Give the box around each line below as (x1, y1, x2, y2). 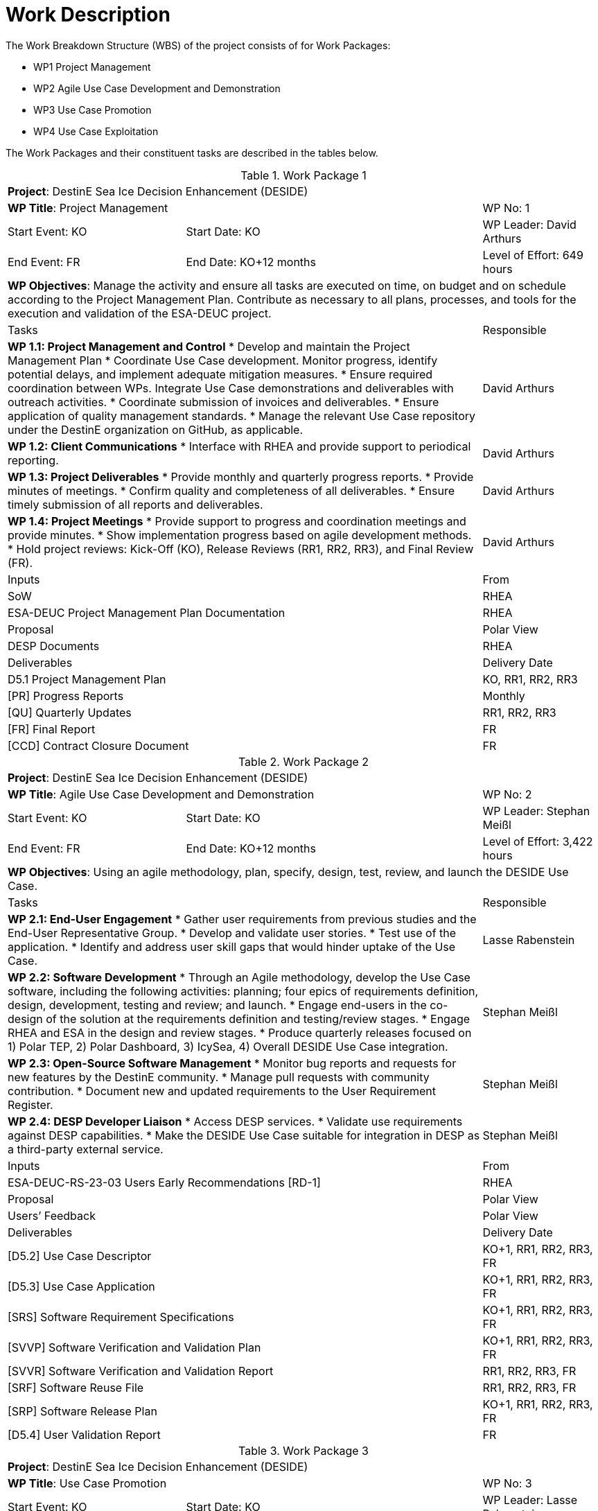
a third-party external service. (8, 1142, 164, 1156)
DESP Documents (8, 638, 100, 653)
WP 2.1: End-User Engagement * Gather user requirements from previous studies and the (8, 911, 477, 926)
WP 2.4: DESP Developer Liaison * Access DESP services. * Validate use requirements (8, 1114, 463, 1128)
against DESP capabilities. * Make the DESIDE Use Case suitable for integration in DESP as (8, 1128, 480, 1142)
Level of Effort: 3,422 (482, 834, 593, 848)
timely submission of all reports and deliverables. (8, 497, 263, 512)
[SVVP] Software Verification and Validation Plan (8, 1340, 261, 1354)
